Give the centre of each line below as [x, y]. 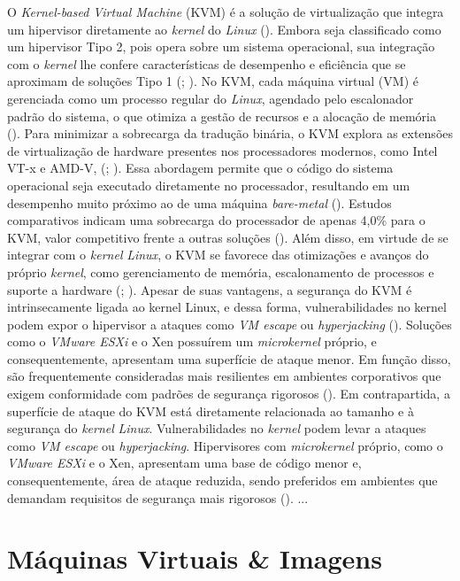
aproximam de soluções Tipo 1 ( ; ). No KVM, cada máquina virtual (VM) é [213, 81]
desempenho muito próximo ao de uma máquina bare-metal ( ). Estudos [199, 202]
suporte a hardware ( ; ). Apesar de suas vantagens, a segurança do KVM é [210, 289]
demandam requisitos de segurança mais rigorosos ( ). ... [158, 497]
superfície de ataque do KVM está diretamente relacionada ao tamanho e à [211, 411]
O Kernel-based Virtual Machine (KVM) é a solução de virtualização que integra [226, 12]
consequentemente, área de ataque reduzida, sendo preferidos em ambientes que [222, 480]
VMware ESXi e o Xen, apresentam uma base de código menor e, [184, 463]
